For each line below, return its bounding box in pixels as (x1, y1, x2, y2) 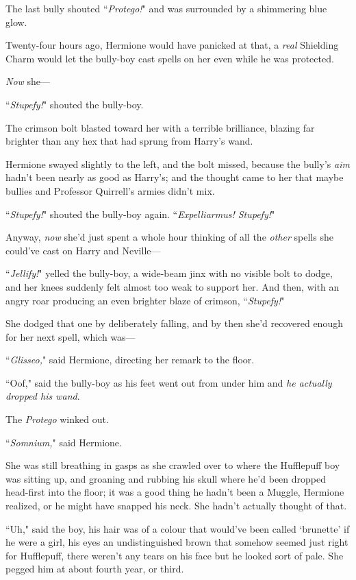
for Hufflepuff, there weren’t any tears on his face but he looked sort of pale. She (5, 548, 344, 562)
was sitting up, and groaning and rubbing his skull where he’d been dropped (5, 471, 326, 485)
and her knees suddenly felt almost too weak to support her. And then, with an (5, 279, 340, 293)
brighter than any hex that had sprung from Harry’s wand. (5, 134, 253, 148)
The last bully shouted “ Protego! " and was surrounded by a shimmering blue (5, 1, 327, 15)
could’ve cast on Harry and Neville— (5, 243, 161, 257)
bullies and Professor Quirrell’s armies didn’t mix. (5, 183, 215, 197)
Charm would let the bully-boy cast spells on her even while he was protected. (5, 51, 334, 65)
